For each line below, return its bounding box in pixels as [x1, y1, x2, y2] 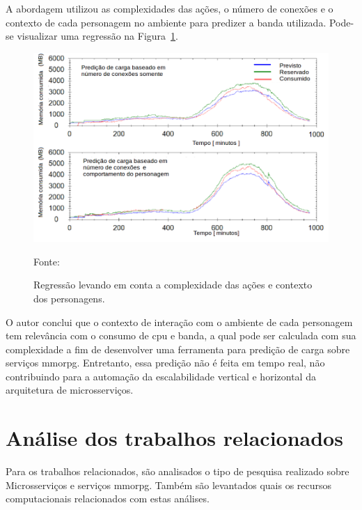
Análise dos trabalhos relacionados [6, 424, 343, 452]
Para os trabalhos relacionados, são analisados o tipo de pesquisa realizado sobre [6, 464, 349, 479]
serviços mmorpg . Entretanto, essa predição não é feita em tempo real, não [6, 355, 325, 370]
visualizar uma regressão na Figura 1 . [17, 29, 178, 43]
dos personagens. [33, 291, 105, 305]
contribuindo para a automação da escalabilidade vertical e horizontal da [6, 369, 316, 383]
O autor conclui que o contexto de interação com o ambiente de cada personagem [6, 314, 353, 329]
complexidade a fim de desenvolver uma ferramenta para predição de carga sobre [6, 341, 350, 356]
